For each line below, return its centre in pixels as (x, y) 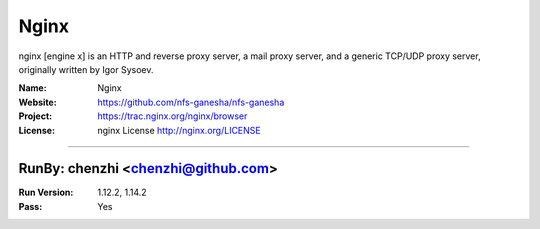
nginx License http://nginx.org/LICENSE (179, 130)
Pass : (30, 206)
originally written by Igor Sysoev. (86, 69)
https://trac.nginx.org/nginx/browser (172, 116)
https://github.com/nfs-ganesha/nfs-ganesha (191, 102)
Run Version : (46, 192)
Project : (35, 116)
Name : (32, 88)
